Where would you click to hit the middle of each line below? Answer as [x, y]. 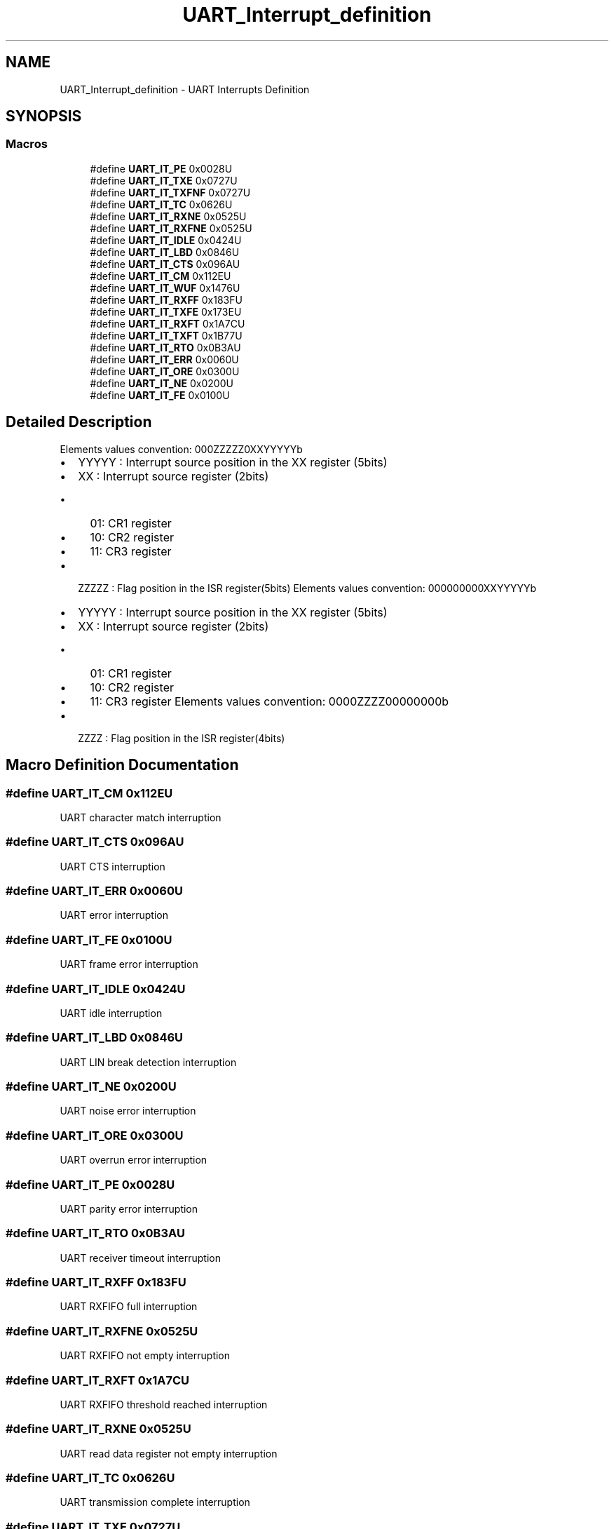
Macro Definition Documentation [122, 765]
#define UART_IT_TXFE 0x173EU [166, 311]
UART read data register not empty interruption [169, 1453]
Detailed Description [79, 422]
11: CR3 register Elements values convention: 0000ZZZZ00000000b [270, 701]
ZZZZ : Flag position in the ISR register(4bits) [182, 738]
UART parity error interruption [129, 1208]
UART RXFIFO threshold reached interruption [164, 1404]
